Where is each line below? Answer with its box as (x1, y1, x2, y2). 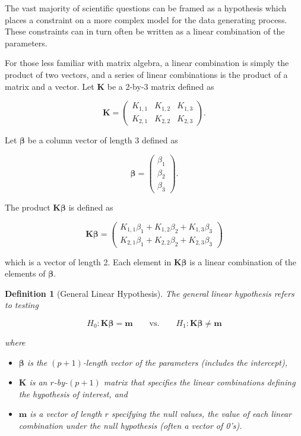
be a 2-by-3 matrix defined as (107, 80, 214, 92)
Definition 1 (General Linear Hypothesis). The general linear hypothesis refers (5, 287, 294, 299)
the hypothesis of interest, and (18, 387, 128, 400)
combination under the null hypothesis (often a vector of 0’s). (18, 419, 242, 431)
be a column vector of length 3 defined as (27, 134, 178, 146)
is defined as (68, 201, 113, 214)
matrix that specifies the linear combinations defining (103, 376, 296, 388)
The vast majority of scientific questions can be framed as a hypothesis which (5, 2, 287, 14)
